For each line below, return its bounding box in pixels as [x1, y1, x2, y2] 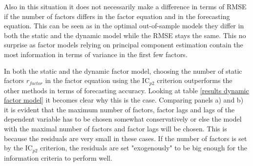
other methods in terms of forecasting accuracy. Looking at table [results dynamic [4, 85, 249, 95]
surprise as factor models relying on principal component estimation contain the [4, 40, 243, 50]
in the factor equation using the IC [45, 75, 150, 85]
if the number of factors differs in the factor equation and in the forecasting [4, 11, 230, 21]
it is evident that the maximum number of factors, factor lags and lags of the [4, 104, 235, 114]
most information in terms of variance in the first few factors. [4, 49, 188, 59]
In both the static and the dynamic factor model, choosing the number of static [4, 65, 242, 76]
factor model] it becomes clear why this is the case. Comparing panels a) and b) [4, 95, 244, 105]
